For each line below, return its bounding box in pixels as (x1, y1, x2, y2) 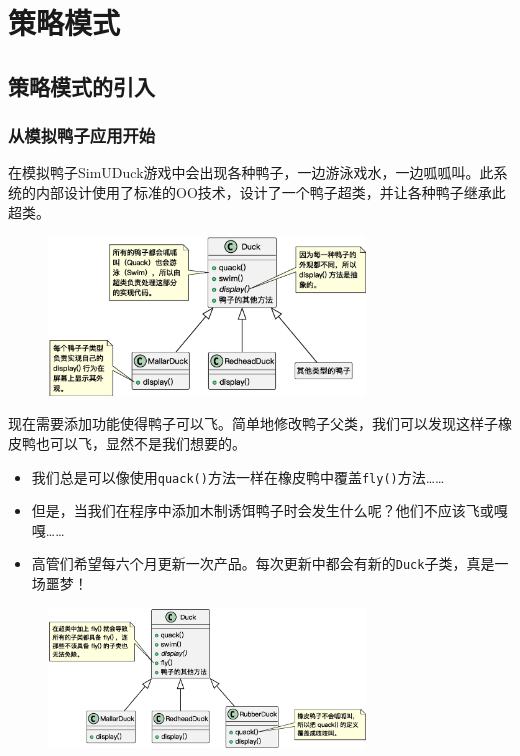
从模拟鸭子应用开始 (8, 123, 156, 148)
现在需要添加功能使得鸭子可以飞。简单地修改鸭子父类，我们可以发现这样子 (8, 413, 498, 434)
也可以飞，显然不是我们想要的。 (35, 432, 246, 453)
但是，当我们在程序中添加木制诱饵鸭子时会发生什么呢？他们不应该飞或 (31, 500, 494, 521)
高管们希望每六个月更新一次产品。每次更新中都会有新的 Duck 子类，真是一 (31, 553, 509, 574)
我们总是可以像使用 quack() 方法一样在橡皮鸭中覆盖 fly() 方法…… (31, 466, 445, 487)
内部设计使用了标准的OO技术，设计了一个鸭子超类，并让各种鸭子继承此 (35, 181, 506, 202)
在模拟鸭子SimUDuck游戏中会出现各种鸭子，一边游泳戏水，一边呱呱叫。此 (8, 162, 494, 183)
